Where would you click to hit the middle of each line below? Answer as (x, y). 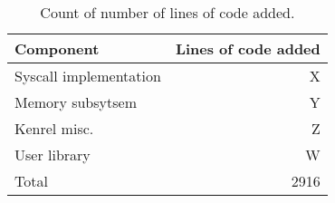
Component (57, 48)
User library (53, 155)
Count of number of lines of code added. (167, 12)
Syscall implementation (88, 76)
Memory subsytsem (76, 102)
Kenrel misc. (54, 128)
